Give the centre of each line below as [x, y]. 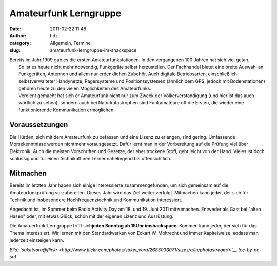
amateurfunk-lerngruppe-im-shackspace [93, 50]
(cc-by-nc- [250, 250]
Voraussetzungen [39, 125]
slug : [15, 50]
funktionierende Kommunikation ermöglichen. [67, 110]
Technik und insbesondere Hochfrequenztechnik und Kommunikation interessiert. [96, 200]
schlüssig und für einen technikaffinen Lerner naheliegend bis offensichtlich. [91, 158]
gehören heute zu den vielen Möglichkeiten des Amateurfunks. [85, 88]
